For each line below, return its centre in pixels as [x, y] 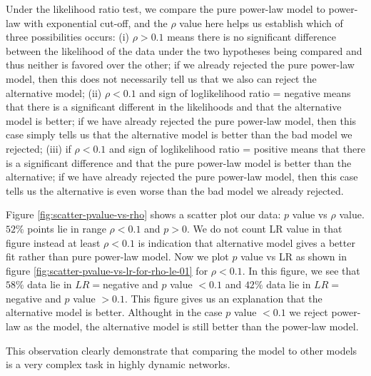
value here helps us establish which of [261, 22]
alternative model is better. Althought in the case [114, 312]
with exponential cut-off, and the [96, 22]
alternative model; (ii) [54, 92]
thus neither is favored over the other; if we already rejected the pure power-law [180, 65]
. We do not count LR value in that [265, 228]
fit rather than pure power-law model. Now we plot [117, 256]
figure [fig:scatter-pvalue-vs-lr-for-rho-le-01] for [107, 270]
